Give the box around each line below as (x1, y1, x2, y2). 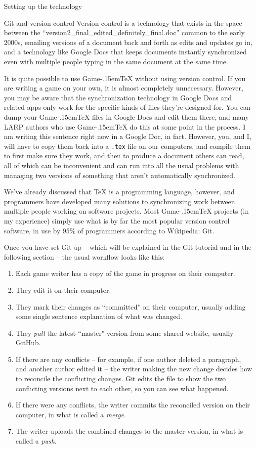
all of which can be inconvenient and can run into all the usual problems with (4, 160, 239, 170)
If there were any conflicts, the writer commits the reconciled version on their (15, 400, 250, 410)
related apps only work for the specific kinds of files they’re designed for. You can (4, 102, 251, 112)
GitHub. (15, 337, 41, 348)
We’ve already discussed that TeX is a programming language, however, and (4, 186, 235, 197)
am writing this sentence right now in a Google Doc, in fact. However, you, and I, (4, 131, 252, 141)
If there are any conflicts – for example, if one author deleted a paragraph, (15, 354, 241, 364)
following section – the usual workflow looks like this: (4, 251, 165, 262)
